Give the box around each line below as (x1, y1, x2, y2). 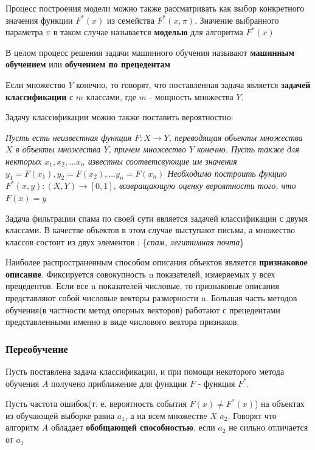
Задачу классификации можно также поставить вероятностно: (5, 111, 234, 123)
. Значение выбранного (194, 13, 279, 26)
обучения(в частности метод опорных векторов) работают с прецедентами (5, 303, 280, 316)
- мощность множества (149, 90, 234, 103)
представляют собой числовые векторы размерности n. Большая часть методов (5, 291, 297, 304)
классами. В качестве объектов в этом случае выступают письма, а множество (5, 223, 295, 236)
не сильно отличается (229, 421, 308, 434)
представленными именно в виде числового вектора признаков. (5, 315, 240, 328)
